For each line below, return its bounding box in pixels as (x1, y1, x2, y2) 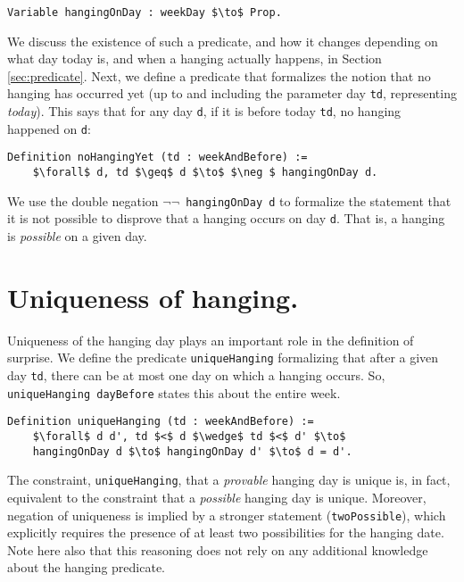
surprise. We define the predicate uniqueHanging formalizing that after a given (7, 348, 439, 367)
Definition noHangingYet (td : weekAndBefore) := (7, 151, 308, 164)
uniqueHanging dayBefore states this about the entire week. (7, 383, 341, 402)
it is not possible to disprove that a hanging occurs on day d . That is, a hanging (7, 209, 445, 228)
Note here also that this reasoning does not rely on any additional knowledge (7, 540, 428, 559)
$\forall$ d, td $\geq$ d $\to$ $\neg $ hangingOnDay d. (32, 166, 378, 179)
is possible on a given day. (7, 227, 147, 245)
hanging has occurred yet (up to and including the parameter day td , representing (7, 84, 457, 103)
